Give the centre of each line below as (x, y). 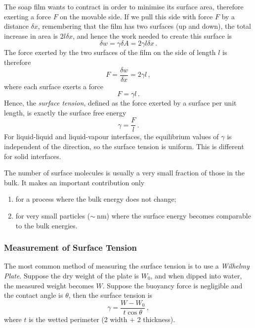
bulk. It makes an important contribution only (74, 182)
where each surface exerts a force (54, 86)
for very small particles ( (53, 216)
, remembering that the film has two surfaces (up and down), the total (144, 26)
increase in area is (31, 35)
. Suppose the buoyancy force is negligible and (172, 285)
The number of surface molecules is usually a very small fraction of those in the (125, 173)
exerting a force (27, 16)
